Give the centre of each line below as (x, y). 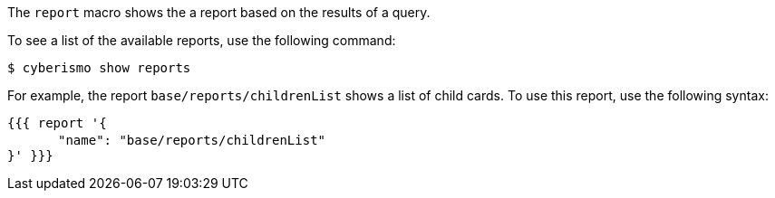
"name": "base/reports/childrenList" (192, 140)
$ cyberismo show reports (99, 68)
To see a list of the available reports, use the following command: (202, 40)
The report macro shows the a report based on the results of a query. (219, 12)
